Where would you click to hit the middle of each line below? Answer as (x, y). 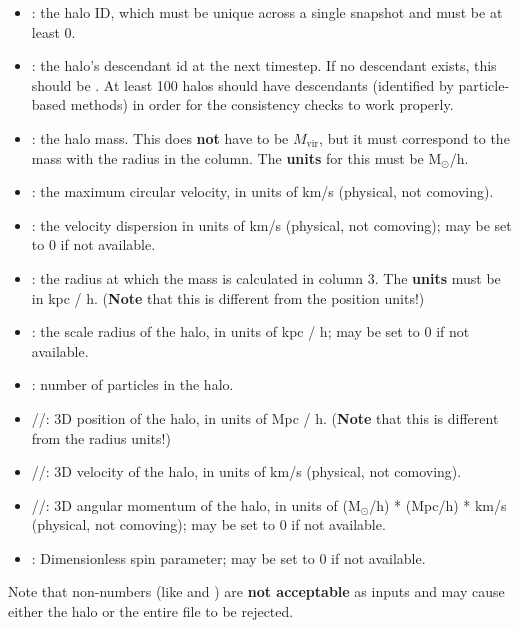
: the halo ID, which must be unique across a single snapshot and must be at (267, 12)
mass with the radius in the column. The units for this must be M (236, 157)
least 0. (53, 31)
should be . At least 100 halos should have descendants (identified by (242, 84)
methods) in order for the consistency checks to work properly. (262, 104)
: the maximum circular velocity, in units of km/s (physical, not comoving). (262, 191)
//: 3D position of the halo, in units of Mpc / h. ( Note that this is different (265, 417)
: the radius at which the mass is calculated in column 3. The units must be (266, 277)
